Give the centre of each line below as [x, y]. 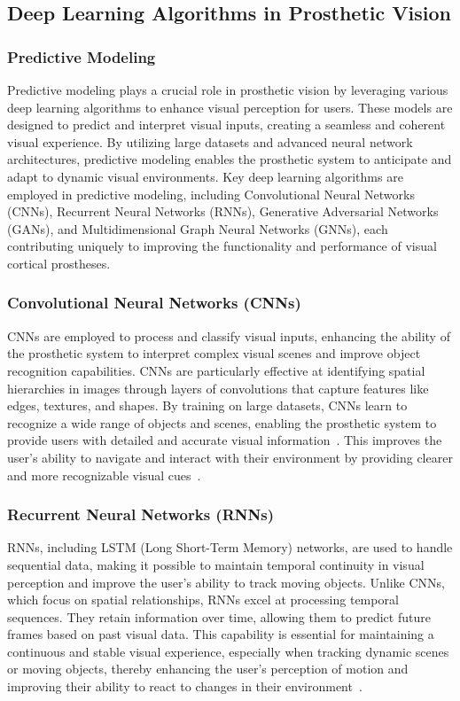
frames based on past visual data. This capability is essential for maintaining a [221, 634]
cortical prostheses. [59, 263]
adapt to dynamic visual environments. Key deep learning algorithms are [205, 176]
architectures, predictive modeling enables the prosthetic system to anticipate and [230, 159]
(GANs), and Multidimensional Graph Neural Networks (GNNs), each [198, 228]
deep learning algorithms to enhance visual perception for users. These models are [230, 107]
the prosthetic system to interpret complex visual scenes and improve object [214, 353]
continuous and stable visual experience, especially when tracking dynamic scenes [228, 651]
